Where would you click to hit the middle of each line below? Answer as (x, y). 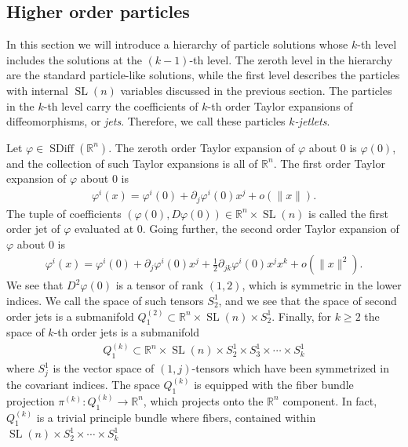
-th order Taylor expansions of (280, 105)
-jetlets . (312, 121)
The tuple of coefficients (64, 213)
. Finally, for (302, 316)
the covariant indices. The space (83, 384)
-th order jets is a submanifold (127, 332)
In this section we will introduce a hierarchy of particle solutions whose (177, 44)
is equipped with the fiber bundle (274, 384)
